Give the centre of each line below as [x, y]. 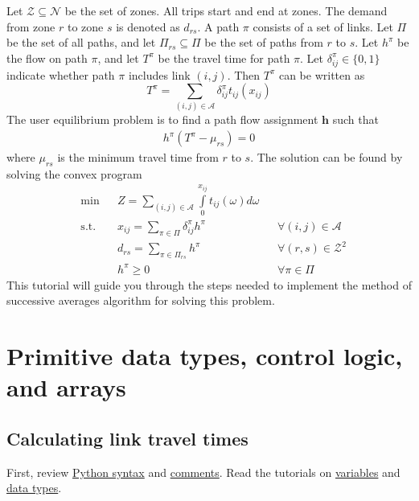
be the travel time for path [224, 57]
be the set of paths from [264, 42]
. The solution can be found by [327, 157]
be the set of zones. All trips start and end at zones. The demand [226, 10]
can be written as [322, 74]
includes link [159, 74]
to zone [85, 26]
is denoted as [148, 26]
